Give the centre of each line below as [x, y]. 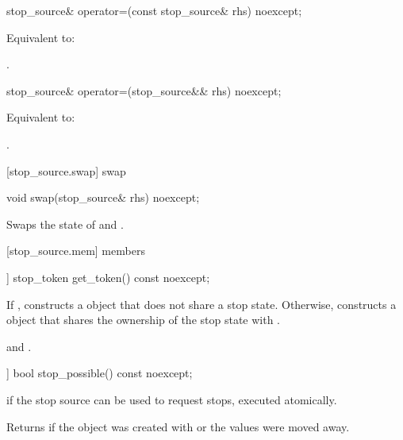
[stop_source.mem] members [76, 251]
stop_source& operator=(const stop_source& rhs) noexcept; [154, 10]
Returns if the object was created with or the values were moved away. [178, 426]
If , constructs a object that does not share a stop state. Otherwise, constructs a [201, 304]
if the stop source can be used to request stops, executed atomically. [172, 399]
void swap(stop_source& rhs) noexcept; [103, 197]
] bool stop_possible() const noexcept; [100, 373]
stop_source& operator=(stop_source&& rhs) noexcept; [144, 90]
